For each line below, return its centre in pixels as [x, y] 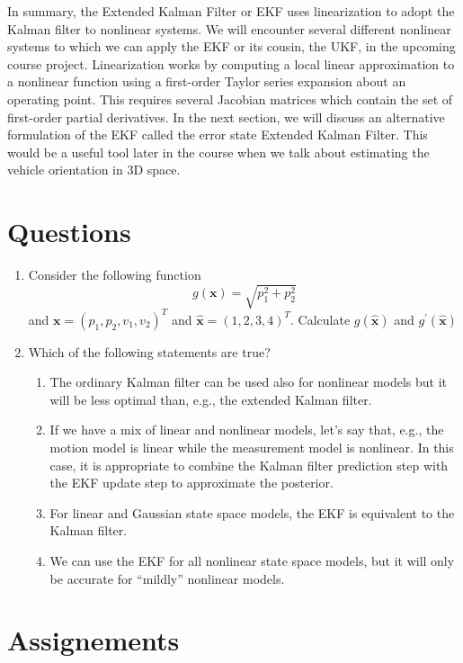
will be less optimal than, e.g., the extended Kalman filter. [211, 399]
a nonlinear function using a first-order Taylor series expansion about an [207, 81]
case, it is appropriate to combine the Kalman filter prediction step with [249, 465]
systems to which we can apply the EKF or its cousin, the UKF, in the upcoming [231, 46]
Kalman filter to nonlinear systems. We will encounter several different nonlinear [229, 28]
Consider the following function [115, 275]
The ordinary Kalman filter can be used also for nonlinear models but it [249, 382]
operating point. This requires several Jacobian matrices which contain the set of [230, 99]
